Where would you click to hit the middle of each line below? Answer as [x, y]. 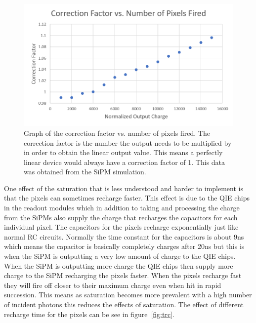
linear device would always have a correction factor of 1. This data [125, 162]
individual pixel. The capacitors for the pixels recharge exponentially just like [121, 227]
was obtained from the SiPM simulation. [85, 172]
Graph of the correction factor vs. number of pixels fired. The [117, 133]
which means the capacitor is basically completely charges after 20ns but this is [124, 246]
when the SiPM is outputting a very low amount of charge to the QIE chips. [120, 256]
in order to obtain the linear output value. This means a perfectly [123, 152]
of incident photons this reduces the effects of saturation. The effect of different [124, 304]
